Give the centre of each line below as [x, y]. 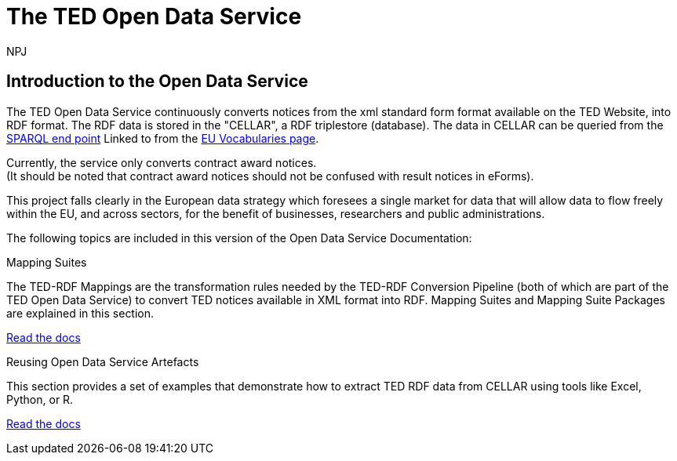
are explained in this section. [80, 313]
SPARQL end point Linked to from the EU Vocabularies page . [163, 138]
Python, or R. [40, 399]
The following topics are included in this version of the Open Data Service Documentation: [239, 238]
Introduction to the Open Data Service [157, 82]
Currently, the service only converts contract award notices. [162, 162]
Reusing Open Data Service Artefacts [103, 361]
